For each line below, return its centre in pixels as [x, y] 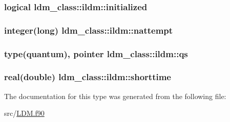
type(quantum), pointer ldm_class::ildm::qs [96, 53]
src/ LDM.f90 [24, 113]
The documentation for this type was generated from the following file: [115, 96]
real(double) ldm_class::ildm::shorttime [88, 77]
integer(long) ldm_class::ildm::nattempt [89, 30]
